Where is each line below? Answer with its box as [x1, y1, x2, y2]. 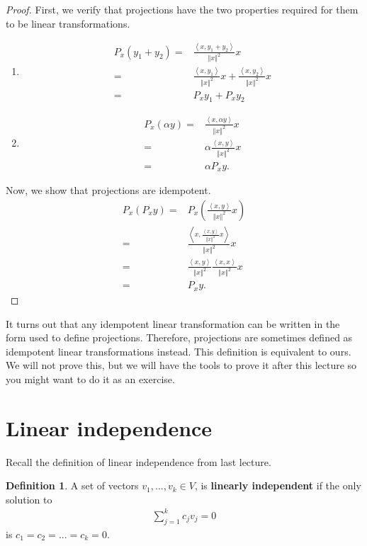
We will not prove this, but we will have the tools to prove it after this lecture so [6, 358, 357, 372]
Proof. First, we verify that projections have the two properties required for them [6, 2, 358, 16]
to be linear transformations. [6, 16, 130, 30]
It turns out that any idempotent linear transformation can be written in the [6, 316, 340, 331]
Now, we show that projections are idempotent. [6, 183, 211, 198]
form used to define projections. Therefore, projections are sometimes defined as [6, 330, 353, 345]
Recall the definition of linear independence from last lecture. [6, 454, 271, 469]
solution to [6, 491, 52, 506]
